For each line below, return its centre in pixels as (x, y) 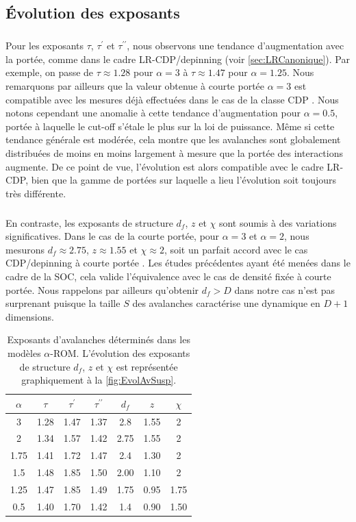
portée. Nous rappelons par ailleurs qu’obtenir (102, 289)
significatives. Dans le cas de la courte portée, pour (113, 236)
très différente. (36, 193)
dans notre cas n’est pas (285, 289)
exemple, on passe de (50, 72)
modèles (24, 353)
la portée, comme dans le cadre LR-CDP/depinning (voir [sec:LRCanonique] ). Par (178, 59)
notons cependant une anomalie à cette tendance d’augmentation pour (153, 113)
